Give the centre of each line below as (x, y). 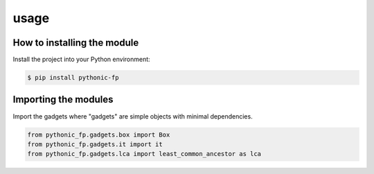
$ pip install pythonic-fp (73, 78)
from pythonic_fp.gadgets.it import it (95, 144)
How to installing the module (76, 43)
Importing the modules (63, 99)
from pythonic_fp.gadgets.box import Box (99, 134)
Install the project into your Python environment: (81, 60)
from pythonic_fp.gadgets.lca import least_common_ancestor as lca (144, 154)
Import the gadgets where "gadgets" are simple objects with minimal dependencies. (133, 116)
